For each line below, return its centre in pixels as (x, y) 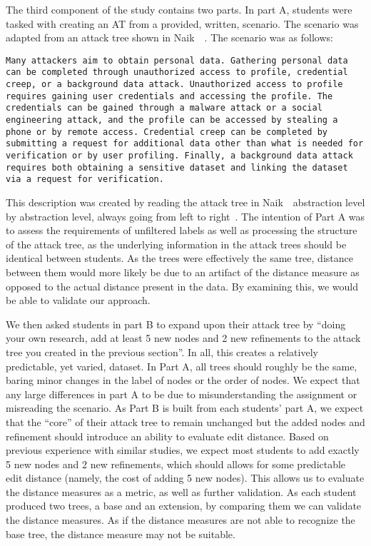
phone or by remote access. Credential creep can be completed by (167, 132)
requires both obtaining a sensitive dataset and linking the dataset (177, 167)
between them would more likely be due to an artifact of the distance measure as (183, 272)
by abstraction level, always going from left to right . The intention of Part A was (185, 216)
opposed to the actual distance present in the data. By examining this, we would (182, 286)
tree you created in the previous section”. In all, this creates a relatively (162, 352)
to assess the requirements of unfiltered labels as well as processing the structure (182, 230)
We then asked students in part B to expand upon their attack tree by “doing (176, 324)
